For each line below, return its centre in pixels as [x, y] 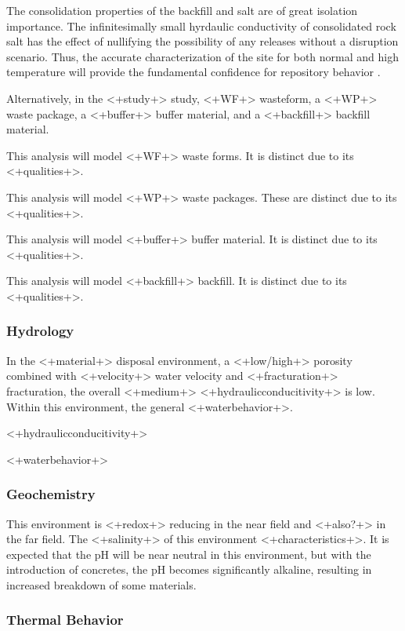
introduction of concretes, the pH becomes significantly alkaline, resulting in [189, 569]
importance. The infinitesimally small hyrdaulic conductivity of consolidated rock [201, 26]
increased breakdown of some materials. [101, 584]
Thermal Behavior [65, 620]
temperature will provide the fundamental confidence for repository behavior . [193, 72]
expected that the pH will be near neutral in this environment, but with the [189, 554]
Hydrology [40, 331]
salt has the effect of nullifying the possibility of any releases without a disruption [202, 41]
